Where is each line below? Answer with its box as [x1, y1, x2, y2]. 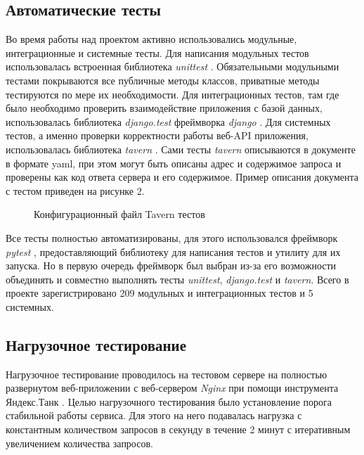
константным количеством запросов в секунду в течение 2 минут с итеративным [6, 422, 351, 437]
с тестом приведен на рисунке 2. [6, 183, 145, 198]
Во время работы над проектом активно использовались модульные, [6, 32, 297, 46]
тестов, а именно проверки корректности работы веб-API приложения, [6, 128, 308, 143]
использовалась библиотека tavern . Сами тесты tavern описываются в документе [6, 141, 356, 156]
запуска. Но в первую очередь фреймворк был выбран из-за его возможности [6, 258, 337, 273]
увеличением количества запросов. [6, 435, 153, 450]
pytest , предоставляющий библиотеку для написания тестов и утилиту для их [6, 244, 341, 259]
